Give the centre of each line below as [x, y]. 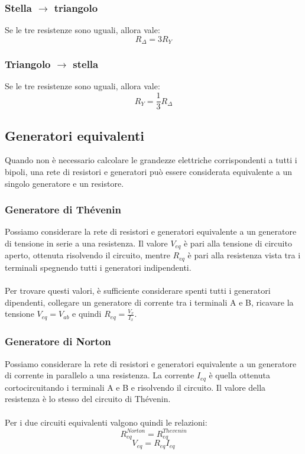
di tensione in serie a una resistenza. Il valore [86, 243]
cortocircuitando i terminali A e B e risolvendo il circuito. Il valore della [135, 387]
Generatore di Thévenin [63, 210]
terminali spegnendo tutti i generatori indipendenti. [98, 267]
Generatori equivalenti [75, 135]
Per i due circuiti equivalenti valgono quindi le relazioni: [106, 422]
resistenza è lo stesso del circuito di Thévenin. [88, 399]
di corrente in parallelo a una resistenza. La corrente [100, 375]
